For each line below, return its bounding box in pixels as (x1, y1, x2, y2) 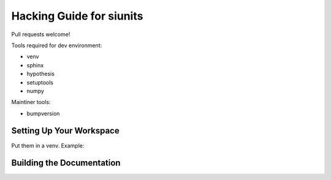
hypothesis (26, 70, 55, 78)
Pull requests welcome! (11, 31, 70, 38)
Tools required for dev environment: (11, 42, 102, 49)
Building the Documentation (11, 158, 121, 168)
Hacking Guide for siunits (11, 9, 143, 23)
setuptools (26, 78, 53, 86)
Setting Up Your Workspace (11, 126, 120, 136)
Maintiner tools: (11, 99, 51, 106)
